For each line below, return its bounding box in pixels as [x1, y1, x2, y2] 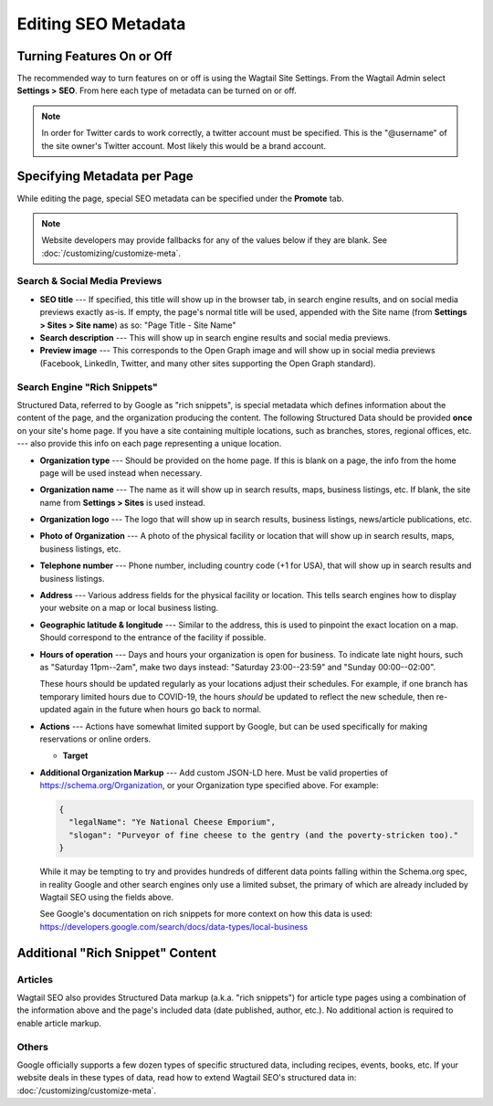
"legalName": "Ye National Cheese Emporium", [68, 817, 276, 827]
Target [62, 750, 89, 762]
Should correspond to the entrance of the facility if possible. [39, 632, 267, 643]
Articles [16, 973, 54, 985]
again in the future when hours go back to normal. [73, 704, 262, 715]
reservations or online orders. [39, 733, 152, 744]
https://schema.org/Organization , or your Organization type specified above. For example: [39, 780, 379, 791]
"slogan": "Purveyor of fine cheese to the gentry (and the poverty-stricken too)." [68, 829, 459, 840]
